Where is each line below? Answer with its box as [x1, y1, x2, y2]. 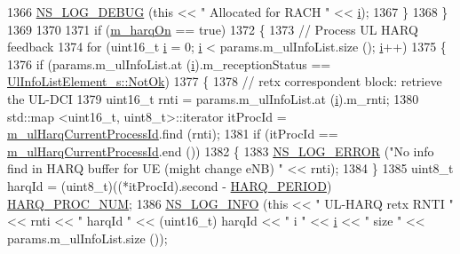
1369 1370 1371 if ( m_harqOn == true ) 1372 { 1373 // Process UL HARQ [7, 20, 418, 38]
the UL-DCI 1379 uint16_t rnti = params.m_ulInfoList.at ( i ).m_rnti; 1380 [7, 89, 419, 107]
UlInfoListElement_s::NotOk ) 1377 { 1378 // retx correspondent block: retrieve [7, 72, 442, 91]
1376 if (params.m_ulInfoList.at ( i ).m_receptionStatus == [7, 54, 331, 73]
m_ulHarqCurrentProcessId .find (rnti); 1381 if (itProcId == [7, 124, 338, 143]
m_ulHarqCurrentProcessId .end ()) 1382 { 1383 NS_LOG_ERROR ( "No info [7, 141, 434, 160]
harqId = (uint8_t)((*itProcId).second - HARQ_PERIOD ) [7, 176, 332, 194]
